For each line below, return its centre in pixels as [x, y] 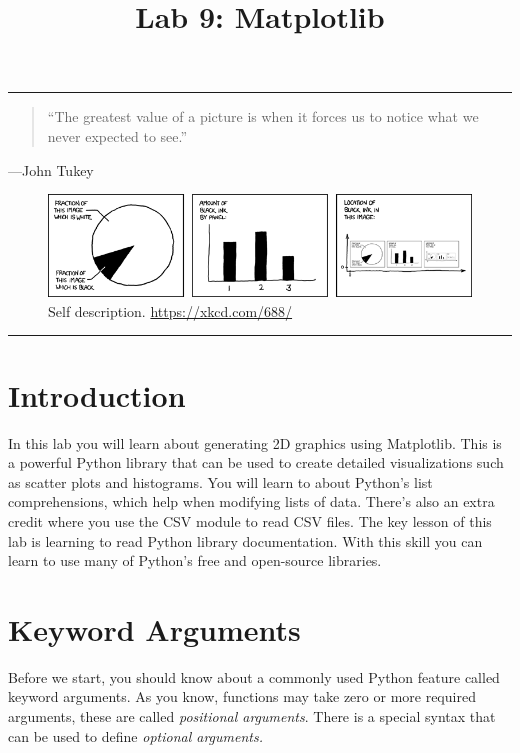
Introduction [97, 394]
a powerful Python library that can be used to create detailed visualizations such [256, 462]
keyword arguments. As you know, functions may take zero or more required [242, 696]
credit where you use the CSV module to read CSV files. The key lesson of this [250, 520]
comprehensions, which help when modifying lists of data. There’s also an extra [251, 501]
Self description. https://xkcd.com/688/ [170, 310]
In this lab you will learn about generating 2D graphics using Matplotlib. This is [255, 442]
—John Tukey [51, 169]
